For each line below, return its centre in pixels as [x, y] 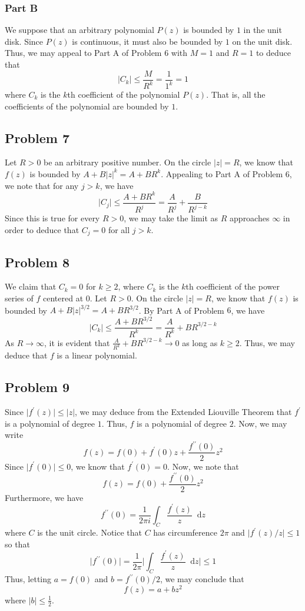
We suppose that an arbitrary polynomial [79, 30]
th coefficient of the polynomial [124, 94]
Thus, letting [28, 579]
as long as [200, 342]
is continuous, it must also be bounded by [147, 41]
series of [19, 298]
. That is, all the [236, 94]
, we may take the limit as [171, 218]
